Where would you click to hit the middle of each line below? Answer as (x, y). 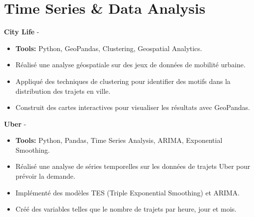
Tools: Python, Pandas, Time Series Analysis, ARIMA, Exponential (119, 140)
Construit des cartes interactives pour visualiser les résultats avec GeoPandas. (133, 107)
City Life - (22, 32)
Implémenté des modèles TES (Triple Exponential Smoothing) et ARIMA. (127, 192)
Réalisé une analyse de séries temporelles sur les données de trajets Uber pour (133, 166)
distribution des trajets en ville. (63, 91)
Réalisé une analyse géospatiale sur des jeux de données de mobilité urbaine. (130, 65)
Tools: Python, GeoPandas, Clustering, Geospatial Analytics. (109, 48)
